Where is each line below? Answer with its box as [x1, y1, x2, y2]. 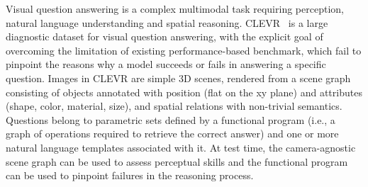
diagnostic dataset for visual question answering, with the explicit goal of [6, 29, 323, 44]
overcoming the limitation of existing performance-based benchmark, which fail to [6, 42, 362, 57]
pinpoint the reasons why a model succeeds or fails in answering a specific [6, 57, 326, 72]
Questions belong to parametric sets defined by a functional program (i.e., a [6, 112, 335, 127]
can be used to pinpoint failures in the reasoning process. [6, 168, 254, 183]
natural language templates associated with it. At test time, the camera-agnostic [6, 140, 356, 154]
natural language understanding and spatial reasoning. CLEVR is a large [6, 15, 328, 30]
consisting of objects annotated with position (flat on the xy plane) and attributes [6, 84, 362, 99]
